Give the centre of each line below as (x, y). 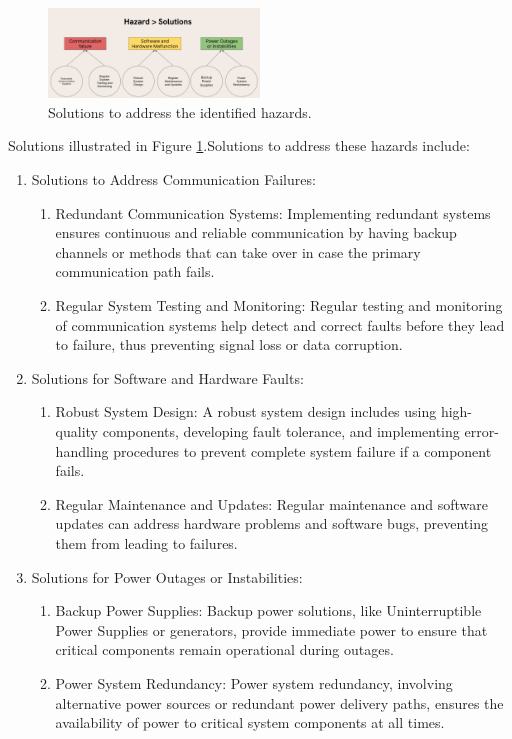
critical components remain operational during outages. (224, 649)
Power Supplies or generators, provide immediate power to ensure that (271, 629)
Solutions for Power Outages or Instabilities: (167, 576)
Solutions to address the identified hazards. (180, 111)
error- (481, 430)
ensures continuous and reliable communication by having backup (256, 232)
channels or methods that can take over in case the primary (238, 251)
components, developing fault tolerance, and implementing (281, 430)
